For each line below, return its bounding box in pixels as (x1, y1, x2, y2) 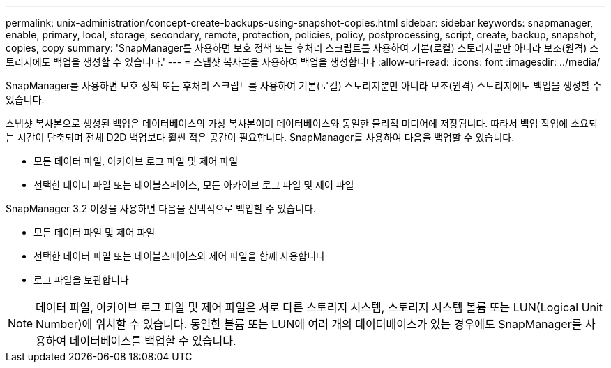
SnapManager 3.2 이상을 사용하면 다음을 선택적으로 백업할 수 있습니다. (6, 203, 317, 214)
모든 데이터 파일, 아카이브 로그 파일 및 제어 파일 (33, 155, 239, 167)
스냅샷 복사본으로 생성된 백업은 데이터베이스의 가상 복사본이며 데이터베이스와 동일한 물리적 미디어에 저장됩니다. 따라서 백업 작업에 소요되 (6, 117, 598, 129)
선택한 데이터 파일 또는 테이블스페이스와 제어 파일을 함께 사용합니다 (33, 250, 325, 262)
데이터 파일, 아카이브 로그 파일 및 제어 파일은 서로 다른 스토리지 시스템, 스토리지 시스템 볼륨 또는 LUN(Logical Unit (36, 300, 603, 314)
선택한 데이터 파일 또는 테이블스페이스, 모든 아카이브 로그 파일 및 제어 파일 (33, 179, 354, 191)
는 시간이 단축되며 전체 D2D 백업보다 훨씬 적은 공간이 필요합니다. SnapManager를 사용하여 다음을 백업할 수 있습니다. (6, 131, 515, 143)
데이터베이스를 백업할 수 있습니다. (69, 334, 236, 348)
